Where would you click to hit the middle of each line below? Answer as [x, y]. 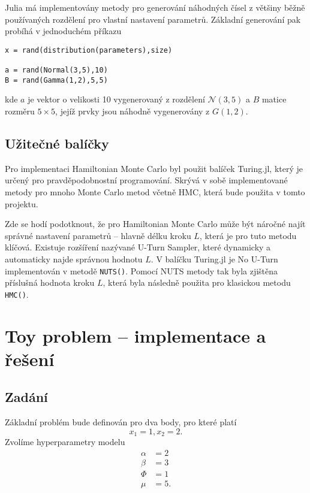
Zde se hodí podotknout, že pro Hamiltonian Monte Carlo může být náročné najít [155, 224]
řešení [30, 359]
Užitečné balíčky [57, 143]
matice [274, 99]
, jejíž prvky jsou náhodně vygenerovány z [133, 111]
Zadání [26, 397]
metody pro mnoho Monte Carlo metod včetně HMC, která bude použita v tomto [155, 191]
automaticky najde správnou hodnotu [74, 258]
